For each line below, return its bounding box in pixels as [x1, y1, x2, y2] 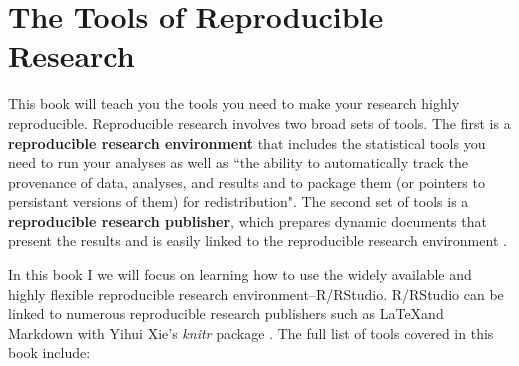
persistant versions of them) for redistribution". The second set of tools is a [8, 191, 469, 212]
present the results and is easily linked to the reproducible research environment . [8, 230, 507, 251]
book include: [8, 342, 91, 363]
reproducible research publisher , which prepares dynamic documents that [8, 210, 487, 231]
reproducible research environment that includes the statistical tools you [8, 132, 486, 153]
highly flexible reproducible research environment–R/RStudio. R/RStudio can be [8, 283, 504, 304]
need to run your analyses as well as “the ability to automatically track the [8, 152, 469, 173]
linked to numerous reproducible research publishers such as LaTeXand [8, 303, 444, 324]
